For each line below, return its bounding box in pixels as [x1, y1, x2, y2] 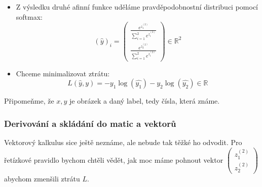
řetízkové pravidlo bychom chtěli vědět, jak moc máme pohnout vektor [4, 154, 223, 165]
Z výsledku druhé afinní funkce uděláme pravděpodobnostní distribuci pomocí [16, 2, 258, 12]
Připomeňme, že [4, 96, 54, 106]
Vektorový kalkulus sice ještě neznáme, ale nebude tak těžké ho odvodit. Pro [4, 136, 242, 147]
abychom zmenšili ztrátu [4, 173, 80, 184]
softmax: [16, 11, 43, 22]
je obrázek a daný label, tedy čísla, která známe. [69, 96, 220, 106]
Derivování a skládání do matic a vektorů [4, 117, 176, 129]
